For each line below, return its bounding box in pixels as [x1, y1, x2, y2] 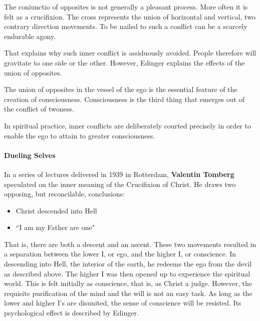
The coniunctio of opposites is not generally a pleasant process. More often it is [4, 1, 248, 11]
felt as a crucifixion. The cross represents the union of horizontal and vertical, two [4, 11, 255, 21]
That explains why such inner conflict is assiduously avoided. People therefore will [4, 47, 256, 58]
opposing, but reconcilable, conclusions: [4, 188, 125, 199]
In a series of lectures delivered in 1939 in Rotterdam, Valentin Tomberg [4, 168, 234, 179]
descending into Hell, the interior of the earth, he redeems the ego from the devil [4, 258, 252, 269]
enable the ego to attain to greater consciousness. [4, 130, 155, 140]
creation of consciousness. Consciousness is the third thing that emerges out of [4, 93, 244, 104]
